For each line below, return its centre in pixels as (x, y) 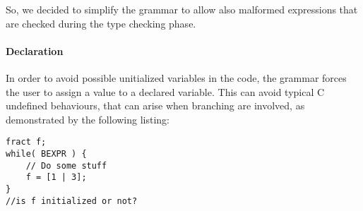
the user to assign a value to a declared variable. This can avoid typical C (165, 91)
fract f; (26, 142)
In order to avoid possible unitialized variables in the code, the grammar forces (176, 77)
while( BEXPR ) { (46, 154)
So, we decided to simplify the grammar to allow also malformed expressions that (182, 9)
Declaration (35, 50)
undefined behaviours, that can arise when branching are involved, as (155, 105)
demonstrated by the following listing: (88, 119)
